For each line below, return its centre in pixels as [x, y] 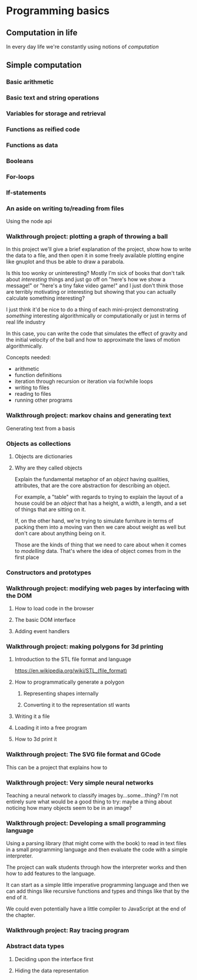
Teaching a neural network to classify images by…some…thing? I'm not [92, 796]
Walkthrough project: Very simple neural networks [80, 783]
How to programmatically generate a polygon [69, 682]
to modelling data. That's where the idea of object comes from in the [98, 551]
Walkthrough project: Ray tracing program [68, 931]
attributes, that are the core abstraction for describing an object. [92, 485]
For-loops [20, 177]
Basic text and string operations [53, 98]
